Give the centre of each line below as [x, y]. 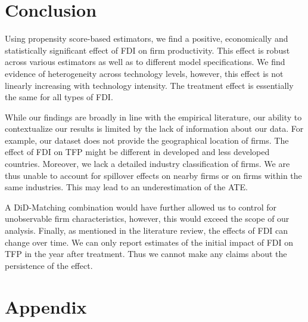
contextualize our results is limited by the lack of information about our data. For [154, 129]
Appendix [46, 306]
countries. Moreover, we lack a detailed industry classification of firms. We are [147, 164]
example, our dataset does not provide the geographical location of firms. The [147, 140]
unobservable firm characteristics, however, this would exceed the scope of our [147, 219]
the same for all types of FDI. [59, 97]
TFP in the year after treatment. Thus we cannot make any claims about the [146, 254]
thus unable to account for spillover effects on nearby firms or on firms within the [153, 175]
